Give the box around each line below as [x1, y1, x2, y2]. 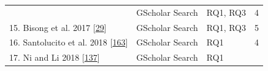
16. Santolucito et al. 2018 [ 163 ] [9, 36, 128, 49]
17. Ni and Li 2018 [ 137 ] [9, 51, 100, 64]
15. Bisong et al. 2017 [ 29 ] [9, 21, 107, 33]
